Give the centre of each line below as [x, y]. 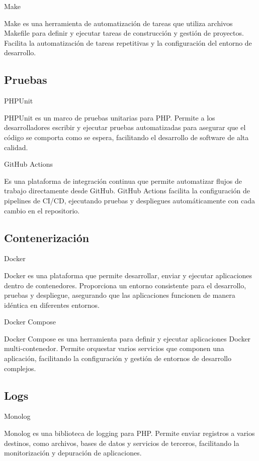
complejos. [20, 368]
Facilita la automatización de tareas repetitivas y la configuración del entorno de [128, 42]
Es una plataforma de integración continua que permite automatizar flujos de [123, 181]
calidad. [16, 147]
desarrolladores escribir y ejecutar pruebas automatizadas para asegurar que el [125, 127]
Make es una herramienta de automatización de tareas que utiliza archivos [118, 23]
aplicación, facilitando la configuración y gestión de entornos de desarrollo [118, 358]
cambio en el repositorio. [42, 210]
